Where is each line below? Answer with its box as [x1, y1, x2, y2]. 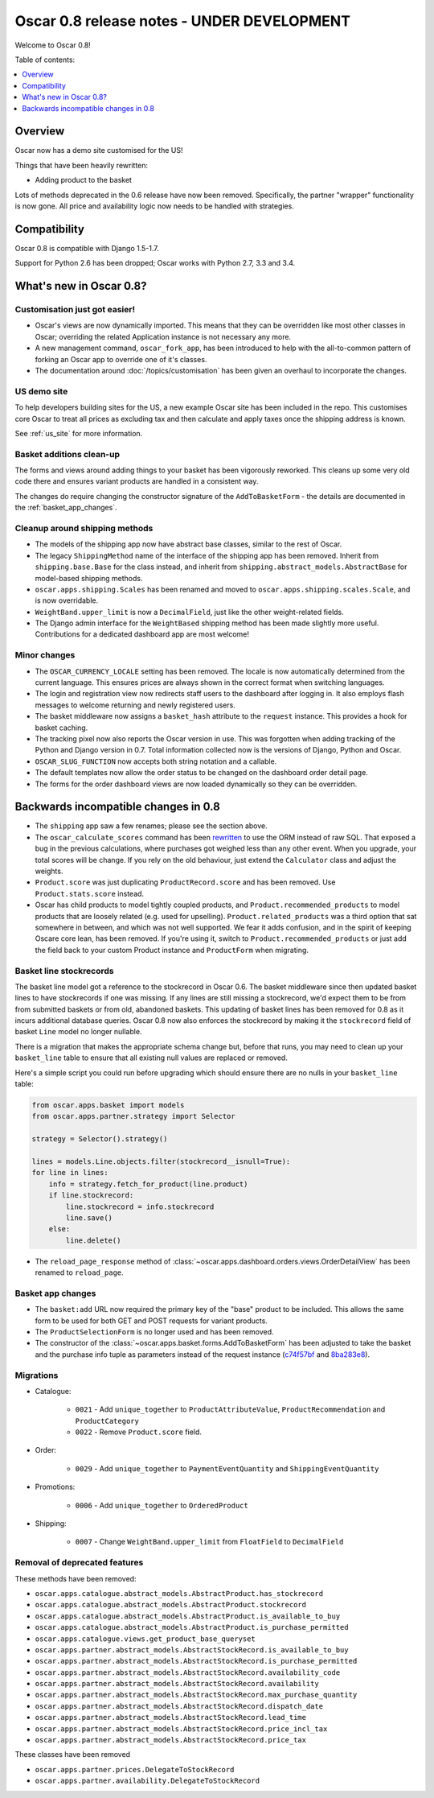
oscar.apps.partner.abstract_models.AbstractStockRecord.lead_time [35, 1713, 307, 1722]
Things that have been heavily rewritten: [14, 160, 149, 170]
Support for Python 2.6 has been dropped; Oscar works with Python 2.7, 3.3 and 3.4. [14, 258, 296, 268]
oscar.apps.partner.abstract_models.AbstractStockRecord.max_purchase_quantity [35, 1690, 358, 1700]
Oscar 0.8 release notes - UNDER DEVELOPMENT [14, 12, 351, 30]
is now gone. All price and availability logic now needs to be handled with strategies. [14, 201, 295, 211]
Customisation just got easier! [14, 304, 136, 315]
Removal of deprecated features [14, 1557, 144, 1569]
